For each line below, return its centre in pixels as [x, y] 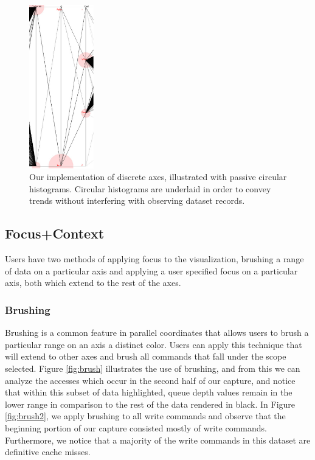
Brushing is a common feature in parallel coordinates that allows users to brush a [157, 333]
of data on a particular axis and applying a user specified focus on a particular [151, 270]
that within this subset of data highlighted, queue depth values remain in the [149, 392]
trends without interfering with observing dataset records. [137, 200]
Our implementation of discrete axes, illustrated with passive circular [158, 177]
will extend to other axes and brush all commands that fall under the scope [146, 356]
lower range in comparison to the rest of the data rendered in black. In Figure [150, 404]
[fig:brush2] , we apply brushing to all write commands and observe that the [145, 416]
